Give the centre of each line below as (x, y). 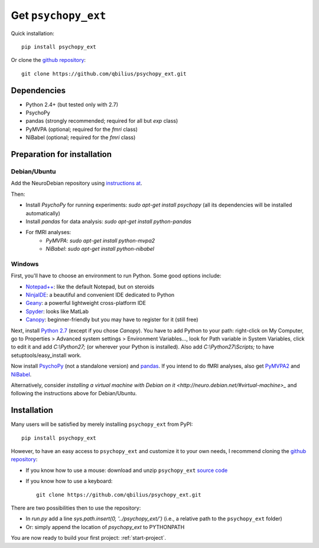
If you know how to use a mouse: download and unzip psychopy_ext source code (127, 470)
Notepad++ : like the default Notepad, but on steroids (90, 287)
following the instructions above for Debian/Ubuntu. (74, 393)
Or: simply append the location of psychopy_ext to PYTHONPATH (105, 527)
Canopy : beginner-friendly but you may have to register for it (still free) (112, 320)
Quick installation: (32, 33)
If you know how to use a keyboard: (69, 481)
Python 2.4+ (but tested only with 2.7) (72, 104)
